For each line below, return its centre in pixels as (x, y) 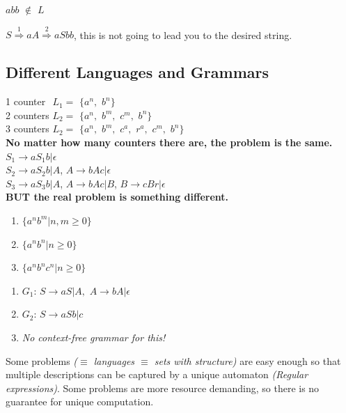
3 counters (27, 128)
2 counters (27, 115)
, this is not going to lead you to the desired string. (183, 34)
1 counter (26, 101)
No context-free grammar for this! (94, 337)
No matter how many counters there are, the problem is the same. (169, 142)
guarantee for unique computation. (80, 402)
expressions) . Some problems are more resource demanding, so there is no (163, 388)
